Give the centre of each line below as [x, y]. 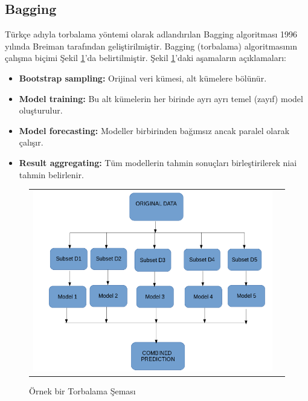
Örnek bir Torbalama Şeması [82, 390]
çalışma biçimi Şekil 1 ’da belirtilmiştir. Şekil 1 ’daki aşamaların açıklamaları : [146, 58]
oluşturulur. [41, 110]
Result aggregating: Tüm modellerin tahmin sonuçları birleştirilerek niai [158, 162]
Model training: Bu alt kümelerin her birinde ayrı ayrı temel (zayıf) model [161, 98]
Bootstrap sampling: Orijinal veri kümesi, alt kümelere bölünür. [143, 78]
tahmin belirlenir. [51, 174]
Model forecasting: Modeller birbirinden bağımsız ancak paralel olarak [154, 130]
